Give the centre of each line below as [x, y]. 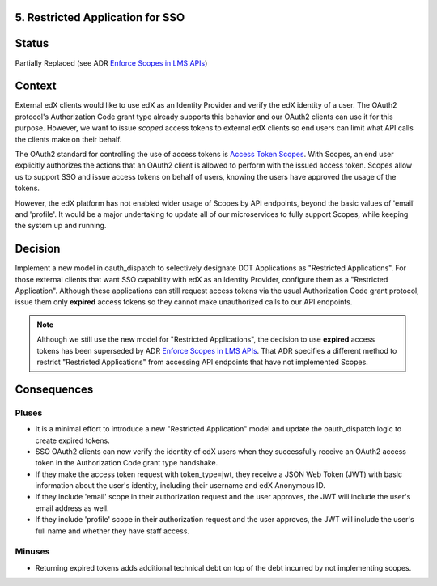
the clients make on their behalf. [68, 139]
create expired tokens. [72, 440]
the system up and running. [61, 226]
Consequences [54, 389]
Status [32, 43]
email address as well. [72, 508]
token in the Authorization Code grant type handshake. [127, 463]
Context [36, 86]
